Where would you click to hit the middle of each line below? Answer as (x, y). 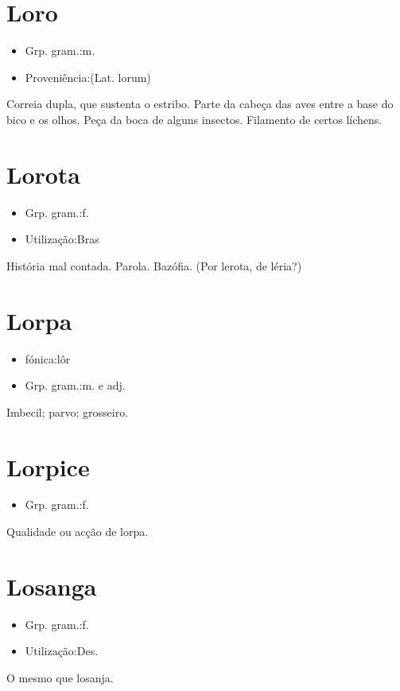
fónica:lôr (48, 358)
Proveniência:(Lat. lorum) (88, 77)
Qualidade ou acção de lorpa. (78, 532)
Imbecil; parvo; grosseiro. (68, 411)
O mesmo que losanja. (60, 677)
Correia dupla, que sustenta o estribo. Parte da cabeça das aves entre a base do (200, 104)
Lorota (44, 174)
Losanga (52, 586)
